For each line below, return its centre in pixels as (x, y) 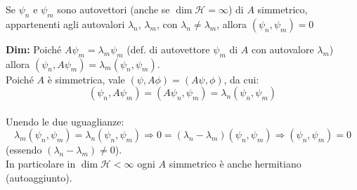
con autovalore (283, 49)
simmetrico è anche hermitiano (235, 163)
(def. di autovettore (168, 49)
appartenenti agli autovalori (65, 23)
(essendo (24, 150)
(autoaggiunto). (39, 177)
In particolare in (41, 163)
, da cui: (241, 79)
